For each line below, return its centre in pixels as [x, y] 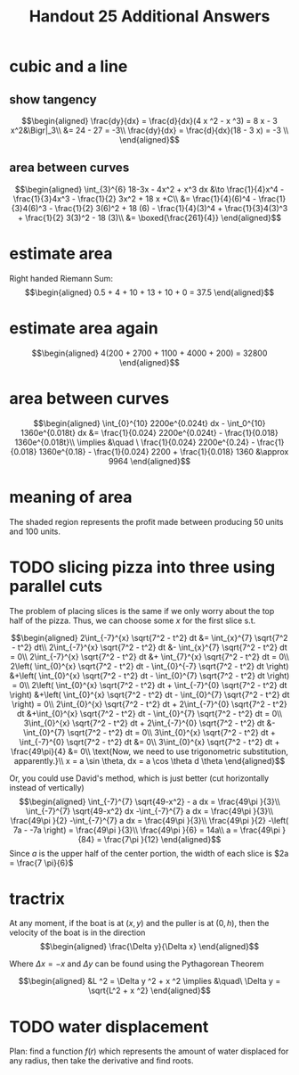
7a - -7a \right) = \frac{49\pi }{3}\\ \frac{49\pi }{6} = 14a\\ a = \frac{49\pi [146, 830]
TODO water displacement [109, 1026]
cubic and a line [69, 66]
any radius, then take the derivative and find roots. [101, 1061]
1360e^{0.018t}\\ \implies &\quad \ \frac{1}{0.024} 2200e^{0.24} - [135, 442]
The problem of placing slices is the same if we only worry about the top [142, 611]
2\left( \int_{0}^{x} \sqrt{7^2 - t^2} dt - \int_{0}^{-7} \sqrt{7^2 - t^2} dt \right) [149, 666]
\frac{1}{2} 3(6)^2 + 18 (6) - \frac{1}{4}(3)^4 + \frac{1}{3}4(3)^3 [171, 208]
